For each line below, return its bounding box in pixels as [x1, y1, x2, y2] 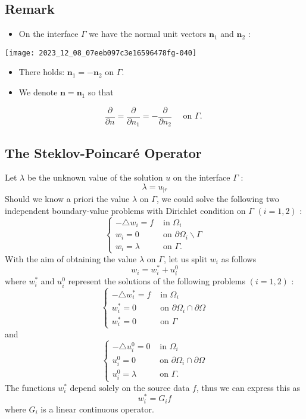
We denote [18, 86, 58, 98]
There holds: [18, 66, 65, 78]
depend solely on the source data [70, 381, 190, 393]
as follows [221, 252, 257, 265]
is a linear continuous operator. [40, 402, 154, 415]
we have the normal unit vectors [89, 27, 207, 40]
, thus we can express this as [196, 381, 301, 393]
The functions [5, 381, 55, 393]
